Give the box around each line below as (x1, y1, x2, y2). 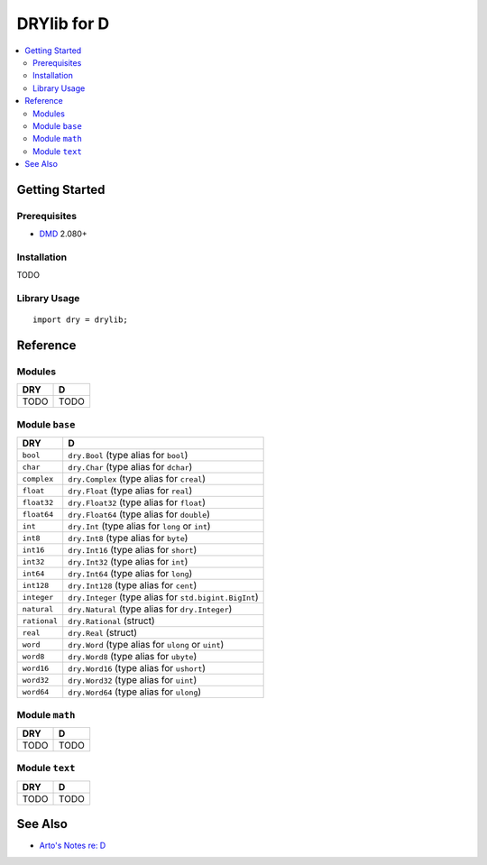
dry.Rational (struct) (68, 614, 155, 627)
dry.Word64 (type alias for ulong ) (68, 686, 202, 698)
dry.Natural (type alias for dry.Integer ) (68, 603, 233, 615)
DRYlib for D (16, 14, 110, 33)
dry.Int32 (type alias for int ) (68, 556, 188, 568)
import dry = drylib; (32, 315, 128, 325)
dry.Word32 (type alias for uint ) (68, 674, 198, 686)
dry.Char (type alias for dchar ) (68, 461, 193, 474)
